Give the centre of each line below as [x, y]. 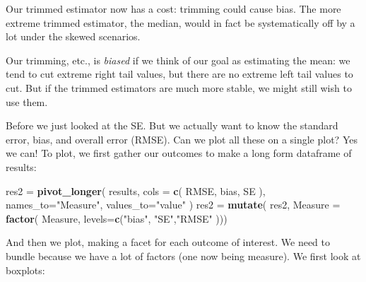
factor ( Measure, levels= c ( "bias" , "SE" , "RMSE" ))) [117, 218]
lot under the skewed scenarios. [73, 36]
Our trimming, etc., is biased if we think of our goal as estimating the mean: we [178, 60]
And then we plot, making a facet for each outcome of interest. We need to [168, 242]
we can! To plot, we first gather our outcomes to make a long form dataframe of [179, 153]
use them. [27, 101]
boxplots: [25, 270]
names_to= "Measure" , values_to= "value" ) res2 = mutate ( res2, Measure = [173, 205]
